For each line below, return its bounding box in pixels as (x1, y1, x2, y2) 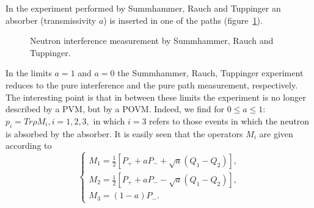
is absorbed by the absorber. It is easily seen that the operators (5, 127, 243, 140)
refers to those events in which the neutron (149, 114, 310, 127)
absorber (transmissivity (5, 13, 97, 26)
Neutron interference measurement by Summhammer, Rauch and (30, 34, 274, 47)
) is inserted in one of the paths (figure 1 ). (103, 13, 263, 26)
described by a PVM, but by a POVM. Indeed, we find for (5, 102, 224, 115)
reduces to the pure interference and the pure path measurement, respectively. (5, 78, 298, 91)
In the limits (5, 66, 52, 79)
